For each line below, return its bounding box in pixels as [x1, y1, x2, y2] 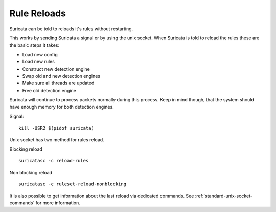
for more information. [35, 200, 80, 206]
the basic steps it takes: [9, 42, 60, 48]
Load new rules [22, 59, 55, 65]
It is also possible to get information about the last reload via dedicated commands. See [9, 193, 194, 199]
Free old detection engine [22, 87, 77, 93]
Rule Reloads [9, 8, 66, 19]
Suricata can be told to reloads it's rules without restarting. [9, 26, 133, 32]
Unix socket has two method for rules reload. [9, 136, 104, 143]
